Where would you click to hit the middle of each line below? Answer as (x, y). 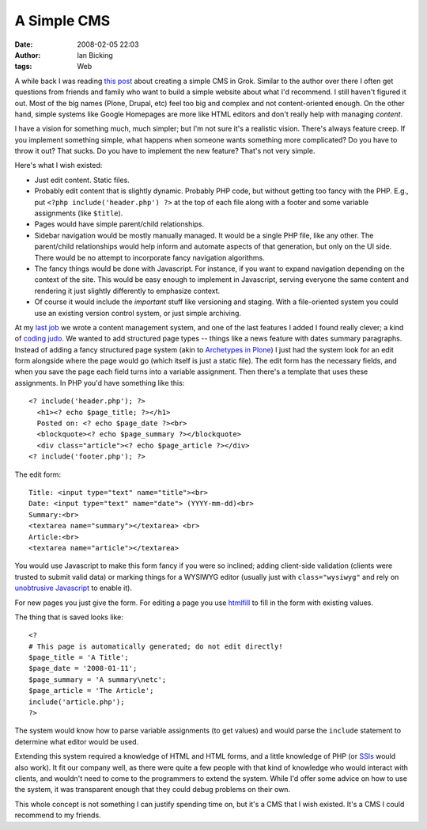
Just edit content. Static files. (82, 180)
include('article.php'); (77, 702)
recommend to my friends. (58, 815)
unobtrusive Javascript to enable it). (73, 588)
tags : (23, 67)
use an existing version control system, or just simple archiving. (138, 313)
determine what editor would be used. (77, 741)
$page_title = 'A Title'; (79, 658)
